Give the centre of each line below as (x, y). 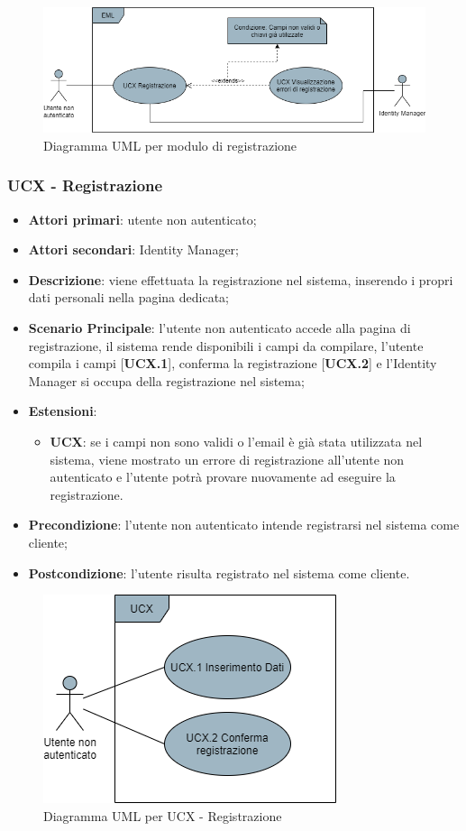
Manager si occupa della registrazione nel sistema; (166, 380)
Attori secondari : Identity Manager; (133, 249)
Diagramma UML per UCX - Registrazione (163, 815)
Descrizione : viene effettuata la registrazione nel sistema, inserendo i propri (241, 279)
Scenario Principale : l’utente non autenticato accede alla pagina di (219, 327)
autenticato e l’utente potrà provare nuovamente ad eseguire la (223, 477)
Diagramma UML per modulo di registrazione (170, 145)
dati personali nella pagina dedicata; (129, 297)
